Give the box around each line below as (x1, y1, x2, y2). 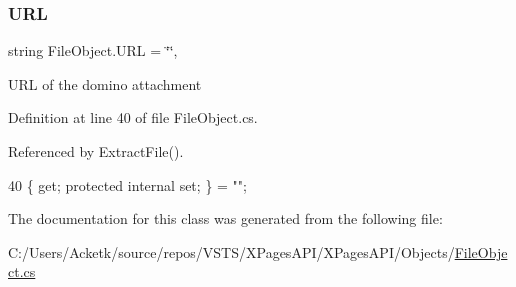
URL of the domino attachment (8, 73, 202, 94)
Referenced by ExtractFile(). (8, 141, 184, 161)
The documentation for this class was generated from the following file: (8, 208, 443, 229)
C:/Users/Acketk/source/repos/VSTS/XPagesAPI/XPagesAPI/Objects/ (8, 241, 455, 262)
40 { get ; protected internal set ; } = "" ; (8, 174, 247, 195)
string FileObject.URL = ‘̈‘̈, (8, 40, 178, 61)
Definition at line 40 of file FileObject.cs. (8, 107, 258, 128)
